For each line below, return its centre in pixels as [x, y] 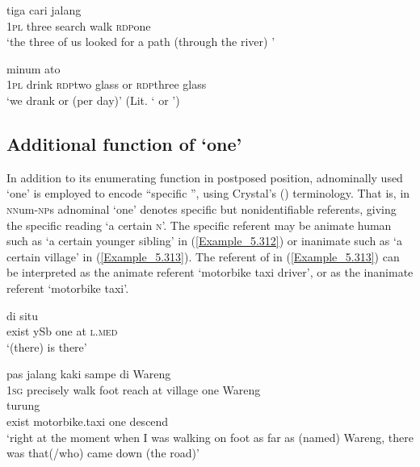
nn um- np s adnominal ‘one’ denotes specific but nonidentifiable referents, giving [202, 208]
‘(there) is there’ [47, 346]
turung [23, 405]
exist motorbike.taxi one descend [88, 421]
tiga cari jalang [44, 10]
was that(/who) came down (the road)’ [103, 453]
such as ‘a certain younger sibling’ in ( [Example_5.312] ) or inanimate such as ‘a [204, 241]
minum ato [34, 68]
